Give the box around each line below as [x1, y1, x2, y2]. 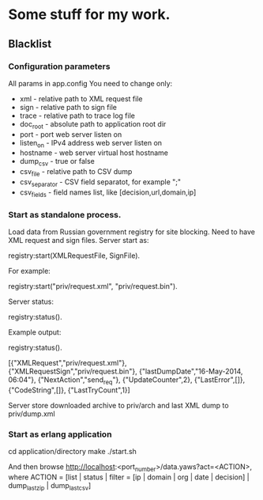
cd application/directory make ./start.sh [8, 447, 137, 456]
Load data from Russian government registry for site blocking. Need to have [8, 227, 255, 237]
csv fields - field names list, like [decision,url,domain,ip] [19, 187, 197, 199]
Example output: [8, 327, 62, 337]
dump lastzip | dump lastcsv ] [8, 480, 92, 492]
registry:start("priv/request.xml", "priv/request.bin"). [8, 281, 178, 290]
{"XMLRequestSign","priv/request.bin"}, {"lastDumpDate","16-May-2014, [8, 366, 243, 376]
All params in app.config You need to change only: [8, 78, 173, 88]
